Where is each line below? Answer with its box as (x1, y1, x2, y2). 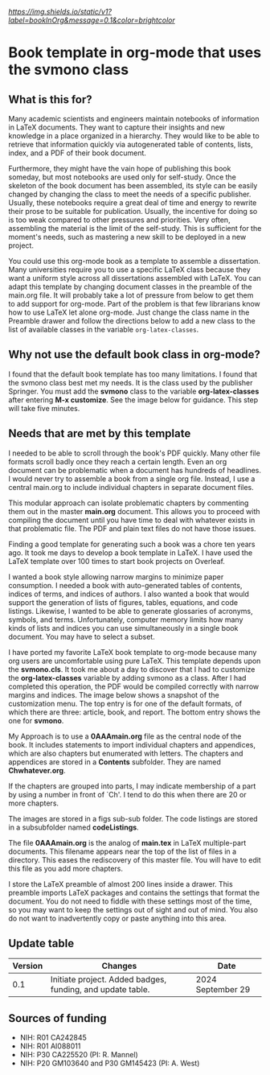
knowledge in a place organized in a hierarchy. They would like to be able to (8, 131, 260, 140)
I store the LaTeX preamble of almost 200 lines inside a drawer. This (8, 879, 233, 888)
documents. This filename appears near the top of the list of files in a (8, 846, 237, 856)
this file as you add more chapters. (8, 863, 123, 873)
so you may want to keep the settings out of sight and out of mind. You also (8, 904, 259, 914)
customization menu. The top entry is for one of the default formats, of (8, 698, 243, 708)
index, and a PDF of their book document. (8, 148, 147, 158)
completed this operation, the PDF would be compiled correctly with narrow (8, 682, 260, 691)
